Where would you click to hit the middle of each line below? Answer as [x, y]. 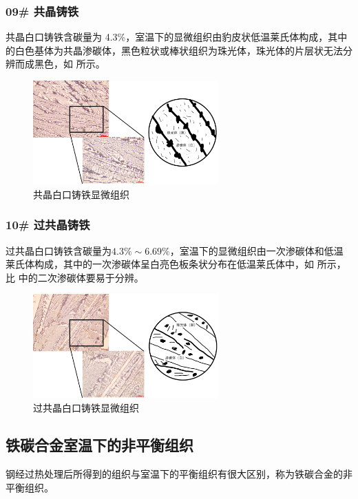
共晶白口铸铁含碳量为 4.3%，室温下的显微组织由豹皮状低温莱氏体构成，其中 [177, 37]
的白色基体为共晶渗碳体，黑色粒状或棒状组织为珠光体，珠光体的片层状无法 [174, 50]
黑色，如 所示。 [70, 64]
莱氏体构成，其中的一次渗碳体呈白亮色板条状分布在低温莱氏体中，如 [160, 264]
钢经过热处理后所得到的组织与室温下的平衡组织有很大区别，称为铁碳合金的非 [179, 473]
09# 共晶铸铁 [42, 11]
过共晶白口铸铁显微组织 [86, 408]
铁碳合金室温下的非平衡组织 [99, 445]
